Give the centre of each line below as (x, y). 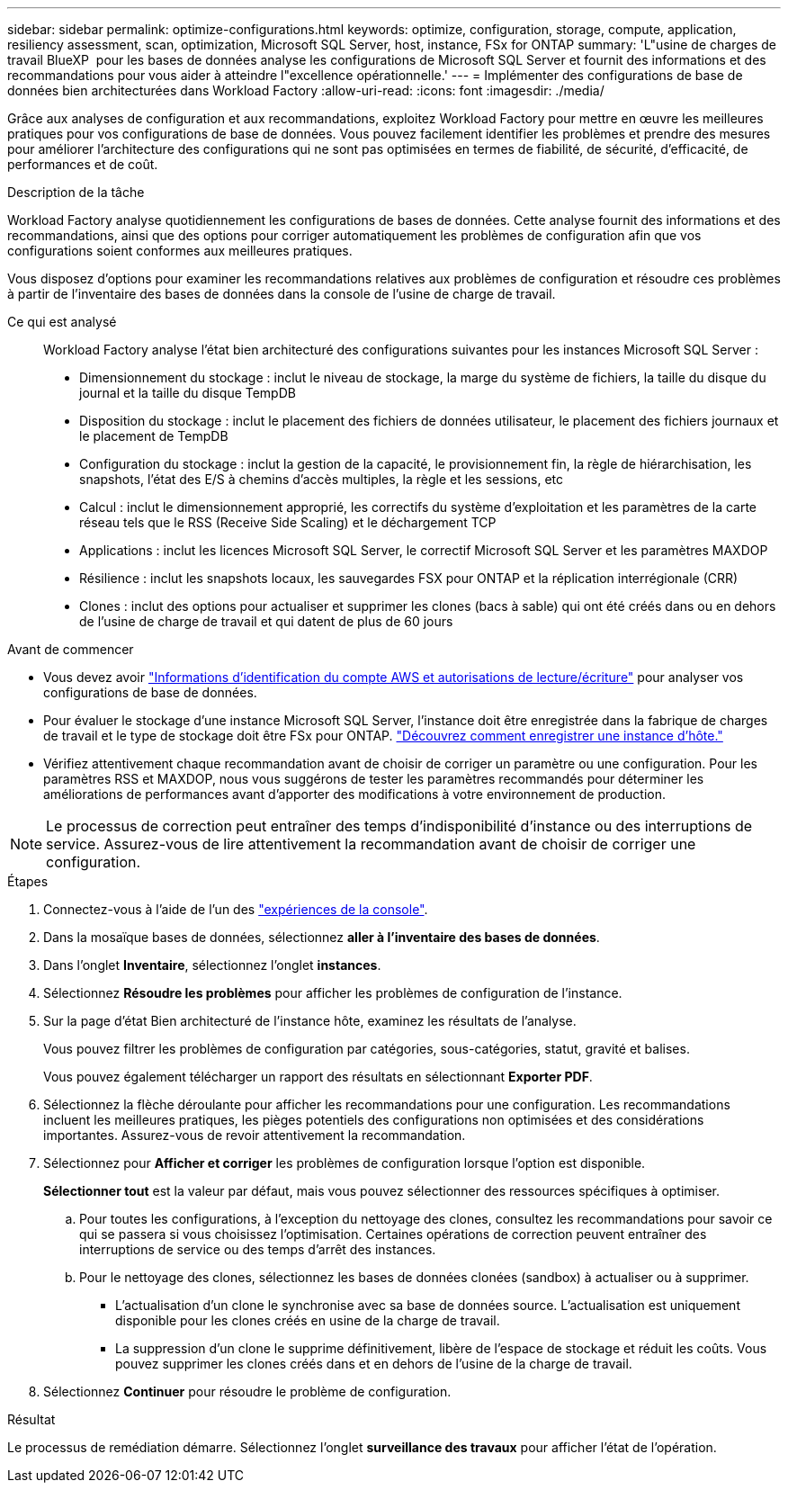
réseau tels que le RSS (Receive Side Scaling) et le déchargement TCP (288, 522)
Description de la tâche (76, 192)
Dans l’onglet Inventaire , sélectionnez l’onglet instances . (212, 965)
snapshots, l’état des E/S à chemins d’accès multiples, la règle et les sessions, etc (321, 479)
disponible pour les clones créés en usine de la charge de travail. (308, 1320)
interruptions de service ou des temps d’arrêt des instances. (258, 1249)
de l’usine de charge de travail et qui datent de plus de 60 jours (266, 621)
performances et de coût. (83, 164)
